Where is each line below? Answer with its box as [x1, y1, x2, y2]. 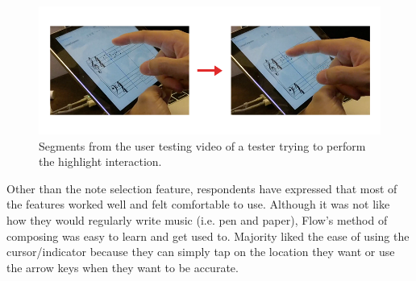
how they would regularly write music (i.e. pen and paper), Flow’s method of [6, 211, 388, 228]
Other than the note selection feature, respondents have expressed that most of [6, 180, 397, 196]
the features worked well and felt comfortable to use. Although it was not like [6, 196, 390, 213]
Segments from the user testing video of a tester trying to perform [39, 137, 366, 154]
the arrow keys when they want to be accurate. [6, 258, 239, 275]
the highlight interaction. [39, 153, 162, 170]
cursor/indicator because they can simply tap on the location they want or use [6, 243, 395, 260]
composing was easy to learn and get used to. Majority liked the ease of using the [6, 227, 410, 244]
